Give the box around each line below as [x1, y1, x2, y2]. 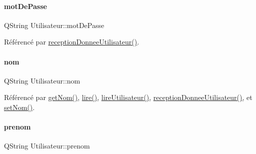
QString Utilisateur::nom [4, 75, 80, 85]
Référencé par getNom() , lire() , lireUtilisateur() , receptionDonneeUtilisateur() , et [4, 92, 252, 102]
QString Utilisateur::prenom [4, 140, 90, 151]
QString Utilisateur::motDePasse [4, 19, 104, 30]
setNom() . [4, 101, 35, 112]
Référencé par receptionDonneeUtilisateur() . [4, 36, 139, 47]
